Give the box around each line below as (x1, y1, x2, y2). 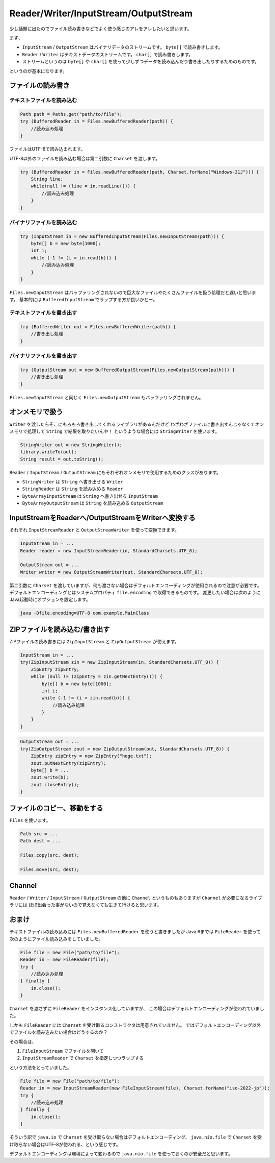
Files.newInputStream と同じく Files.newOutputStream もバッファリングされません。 (9, 394, 204, 400)
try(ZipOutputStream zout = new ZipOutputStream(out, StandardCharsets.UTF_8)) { (20, 746, 230, 752)
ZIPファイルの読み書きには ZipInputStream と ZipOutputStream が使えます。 (9, 638, 179, 644)
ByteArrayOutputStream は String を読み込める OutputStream (22, 500, 163, 506)
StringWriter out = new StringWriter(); (20, 442, 122, 448)
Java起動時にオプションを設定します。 (9, 596, 91, 602)
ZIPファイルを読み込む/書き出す (9, 625, 110, 634)
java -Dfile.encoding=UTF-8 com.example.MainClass (20, 610, 150, 616)
